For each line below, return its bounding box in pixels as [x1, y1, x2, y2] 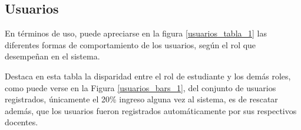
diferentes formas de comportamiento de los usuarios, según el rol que [5, 38, 256, 51]
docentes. [5, 116, 38, 128]
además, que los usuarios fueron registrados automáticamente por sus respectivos [5, 104, 297, 116]
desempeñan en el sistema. [5, 50, 100, 62]
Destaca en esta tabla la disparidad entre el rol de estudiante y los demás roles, [5, 69, 291, 82]
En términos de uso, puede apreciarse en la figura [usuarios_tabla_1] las [5, 27, 267, 39]
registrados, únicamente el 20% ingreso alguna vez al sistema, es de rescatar [5, 93, 278, 105]
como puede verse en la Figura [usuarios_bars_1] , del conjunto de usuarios [5, 81, 276, 94]
